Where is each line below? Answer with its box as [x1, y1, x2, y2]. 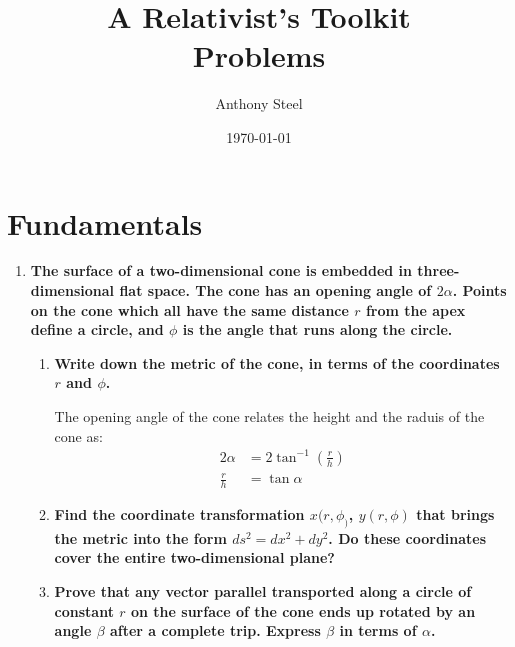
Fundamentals [7, 202, 203, 243]
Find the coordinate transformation [54, 504, 305, 525]
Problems [192, 35, 326, 76]
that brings [416, 504, 495, 525]
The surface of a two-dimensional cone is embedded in [30, 260, 412, 281]
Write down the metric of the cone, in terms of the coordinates [54, 352, 500, 373]
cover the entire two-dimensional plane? [54, 547, 335, 568]
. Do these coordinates [328, 527, 487, 548]
